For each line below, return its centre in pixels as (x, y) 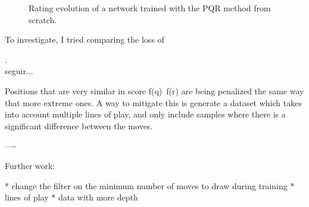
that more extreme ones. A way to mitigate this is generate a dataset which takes (153, 102)
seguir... (19, 71)
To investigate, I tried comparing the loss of (85, 39)
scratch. (43, 19)
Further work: (30, 165)
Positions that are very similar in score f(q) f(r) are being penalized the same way (154, 90)
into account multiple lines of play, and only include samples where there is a (145, 114)
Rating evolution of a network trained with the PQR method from (150, 8)
